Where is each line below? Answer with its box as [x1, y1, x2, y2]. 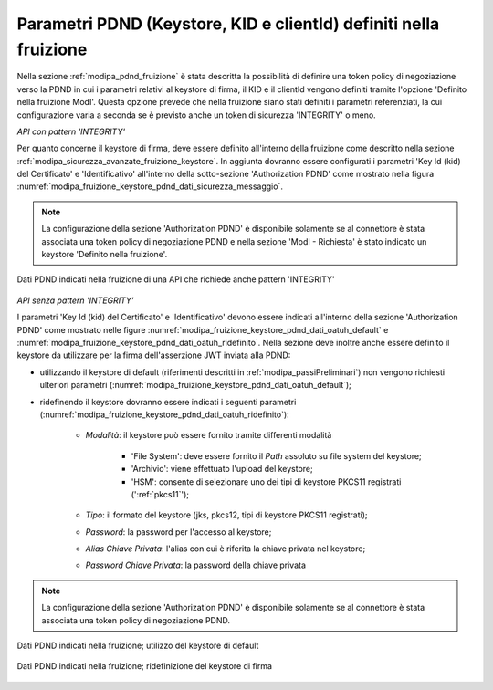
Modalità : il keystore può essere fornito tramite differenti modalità [85, 430, 332, 441]
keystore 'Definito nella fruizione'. [41, 249, 168, 260]
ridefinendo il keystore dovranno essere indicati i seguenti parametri [39, 396, 297, 407]
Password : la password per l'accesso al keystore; [85, 526, 272, 538]
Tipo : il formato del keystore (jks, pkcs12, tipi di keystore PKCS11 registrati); [85, 509, 368, 520]
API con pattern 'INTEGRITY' [16, 126, 126, 137]
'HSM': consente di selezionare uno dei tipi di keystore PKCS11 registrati [131, 476, 402, 487]
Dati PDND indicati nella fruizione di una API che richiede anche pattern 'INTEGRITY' [16, 274, 335, 285]
